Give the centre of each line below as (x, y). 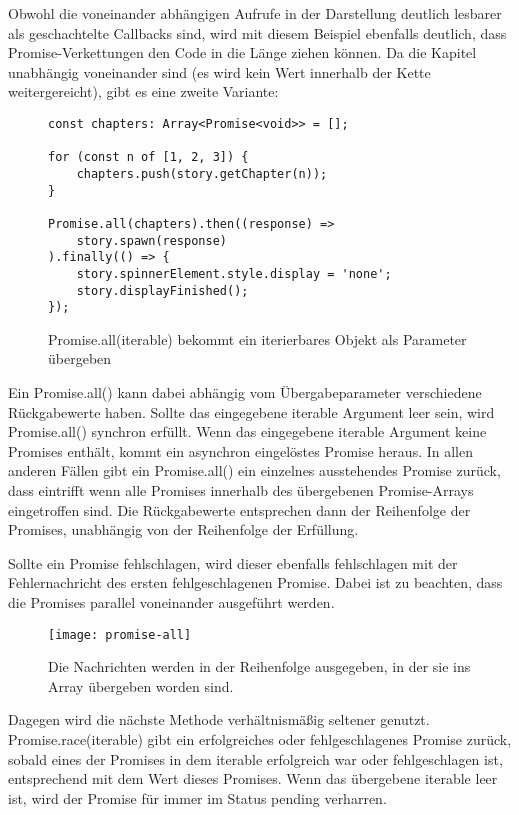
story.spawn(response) (151, 240)
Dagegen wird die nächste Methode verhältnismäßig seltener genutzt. (219, 719)
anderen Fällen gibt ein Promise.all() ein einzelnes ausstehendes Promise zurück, (254, 470)
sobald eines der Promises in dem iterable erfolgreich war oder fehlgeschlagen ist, (255, 758)
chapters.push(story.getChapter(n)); (202, 173)
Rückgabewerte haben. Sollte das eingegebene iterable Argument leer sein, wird (251, 411)
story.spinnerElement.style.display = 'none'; (234, 273)
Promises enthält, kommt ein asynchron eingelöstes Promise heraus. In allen (240, 450)
